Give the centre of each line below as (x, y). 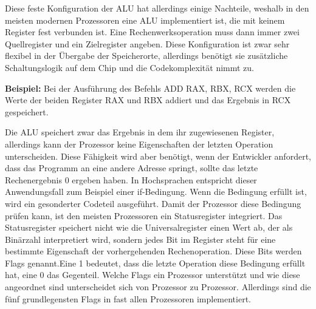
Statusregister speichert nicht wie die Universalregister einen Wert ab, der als (149, 227)
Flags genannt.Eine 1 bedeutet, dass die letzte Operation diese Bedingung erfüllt (155, 263)
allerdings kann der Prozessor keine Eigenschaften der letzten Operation (139, 144)
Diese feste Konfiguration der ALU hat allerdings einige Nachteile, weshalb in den (157, 8)
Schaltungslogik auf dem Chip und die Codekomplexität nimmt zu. (130, 67)
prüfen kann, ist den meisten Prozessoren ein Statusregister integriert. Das (144, 215)
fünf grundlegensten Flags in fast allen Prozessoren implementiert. (128, 298)
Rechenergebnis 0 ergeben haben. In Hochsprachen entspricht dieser (131, 179)
